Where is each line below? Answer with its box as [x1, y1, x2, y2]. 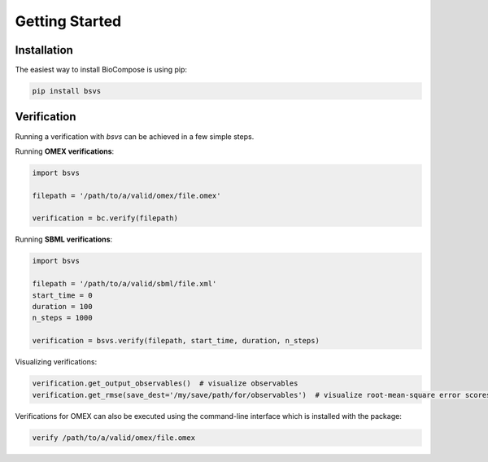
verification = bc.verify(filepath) [32, 214, 179, 223]
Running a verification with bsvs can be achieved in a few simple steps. [15, 131, 255, 142]
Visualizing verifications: [15, 357, 98, 367]
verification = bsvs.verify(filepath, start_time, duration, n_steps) [32, 336, 320, 346]
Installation [15, 43, 73, 57]
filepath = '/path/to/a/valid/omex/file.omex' [32, 191, 221, 200]
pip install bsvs [32, 86, 102, 96]
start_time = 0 [32, 290, 93, 300]
